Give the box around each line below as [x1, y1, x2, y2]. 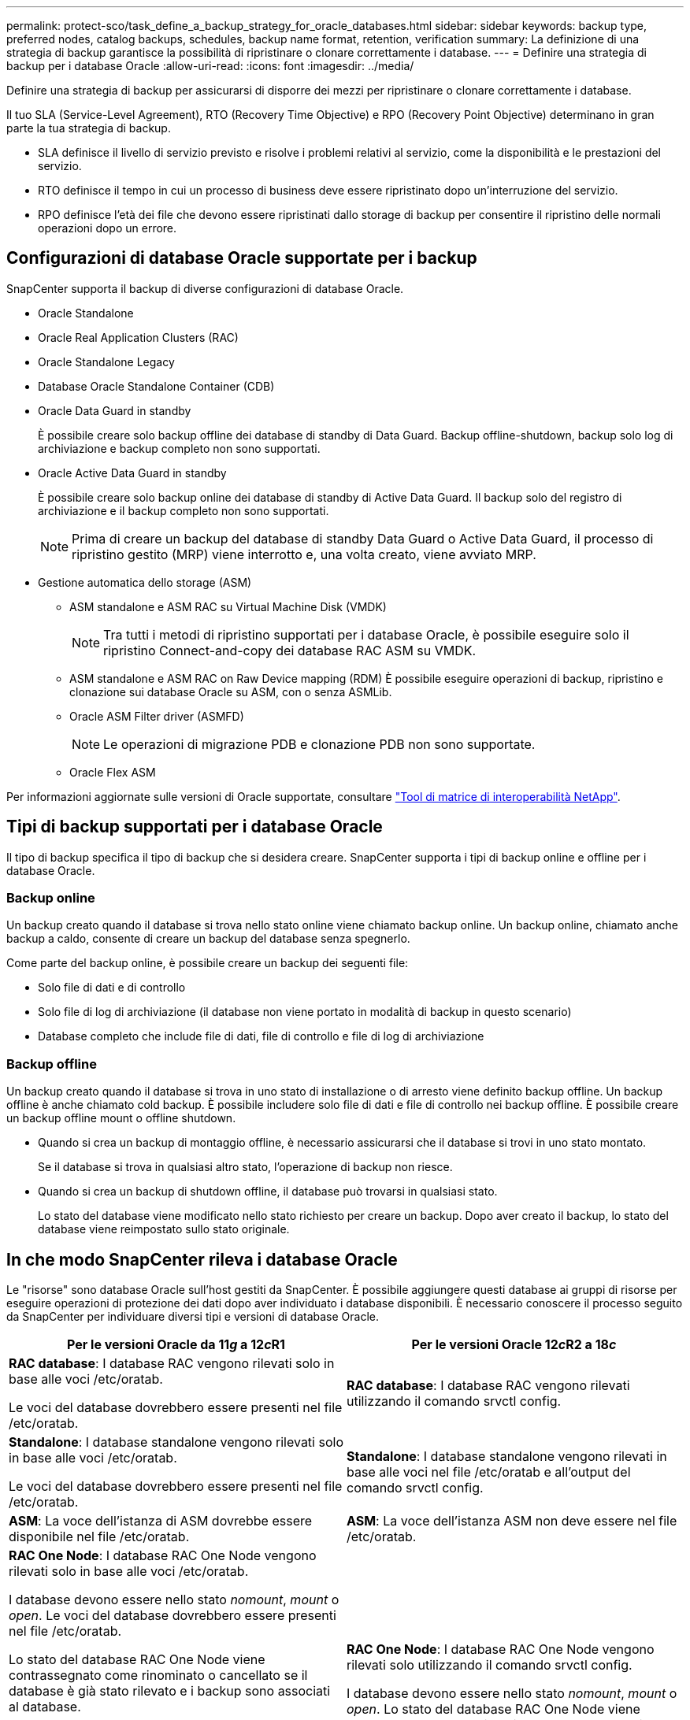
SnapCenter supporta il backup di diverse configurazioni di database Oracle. [6, 281, 404, 295]
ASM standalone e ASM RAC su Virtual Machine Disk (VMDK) [69, 599, 387, 613]
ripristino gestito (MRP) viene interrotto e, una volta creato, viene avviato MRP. [72, 546, 536, 562]
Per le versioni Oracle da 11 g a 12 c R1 [67, 1336, 285, 1353]
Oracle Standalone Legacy [38, 354, 175, 369]
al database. [9, 1699, 81, 1715]
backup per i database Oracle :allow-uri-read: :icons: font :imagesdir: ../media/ [6, 59, 414, 72]
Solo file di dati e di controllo [38, 980, 186, 995]
